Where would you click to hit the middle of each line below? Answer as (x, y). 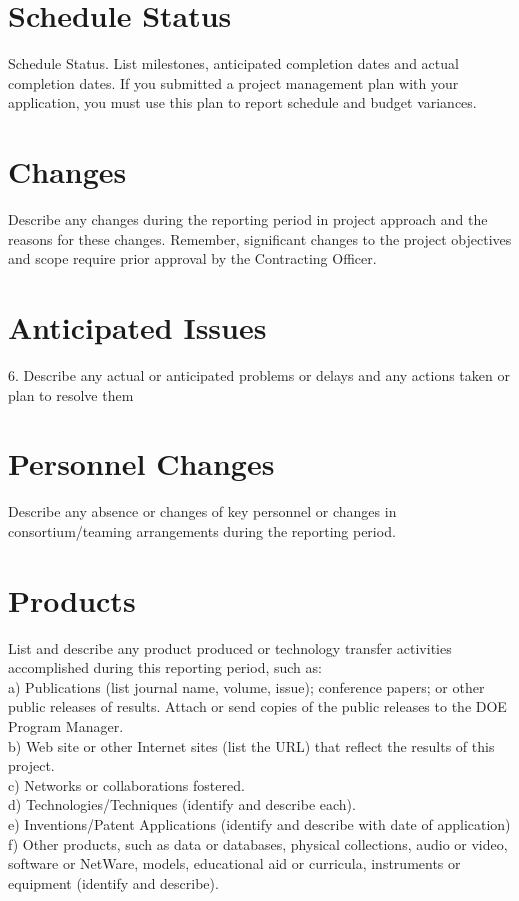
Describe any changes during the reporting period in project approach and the (248, 219)
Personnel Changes (141, 463)
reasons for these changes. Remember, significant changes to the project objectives (260, 238)
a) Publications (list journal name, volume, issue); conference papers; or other (246, 686)
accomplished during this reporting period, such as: (165, 667)
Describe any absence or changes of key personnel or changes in (202, 511)
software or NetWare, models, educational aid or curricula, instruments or (234, 863)
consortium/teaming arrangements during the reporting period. (202, 530)
